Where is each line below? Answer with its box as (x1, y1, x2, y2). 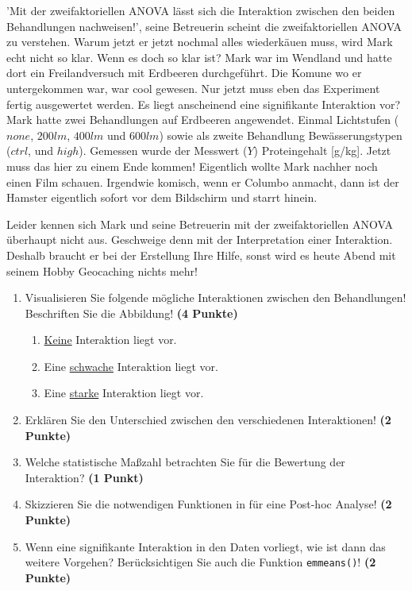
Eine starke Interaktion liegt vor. (44, 384, 204, 401)
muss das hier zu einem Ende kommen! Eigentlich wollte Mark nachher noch (6, 157, 378, 174)
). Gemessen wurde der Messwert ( (79, 142, 248, 159)
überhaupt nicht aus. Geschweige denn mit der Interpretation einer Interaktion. (6, 231, 393, 248)
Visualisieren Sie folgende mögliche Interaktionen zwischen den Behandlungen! (25, 289, 406, 306)
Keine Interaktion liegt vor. (44, 331, 177, 348)
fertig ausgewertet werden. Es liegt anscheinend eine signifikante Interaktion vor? (6, 95, 401, 112)
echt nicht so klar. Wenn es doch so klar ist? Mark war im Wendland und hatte (6, 48, 392, 65)
